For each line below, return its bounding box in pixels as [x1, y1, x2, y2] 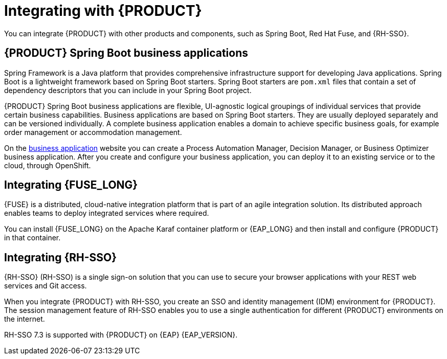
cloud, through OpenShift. [4, 161, 91, 170]
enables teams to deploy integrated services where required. [4, 209, 209, 218]
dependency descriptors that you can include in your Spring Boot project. [4, 85, 252, 95]
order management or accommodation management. [4, 127, 182, 137]
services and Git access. [4, 281, 87, 290]
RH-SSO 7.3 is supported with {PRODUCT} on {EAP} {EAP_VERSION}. [4, 330, 238, 340]
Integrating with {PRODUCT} [4, 2, 202, 19]
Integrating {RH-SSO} [4, 251, 117, 264]
